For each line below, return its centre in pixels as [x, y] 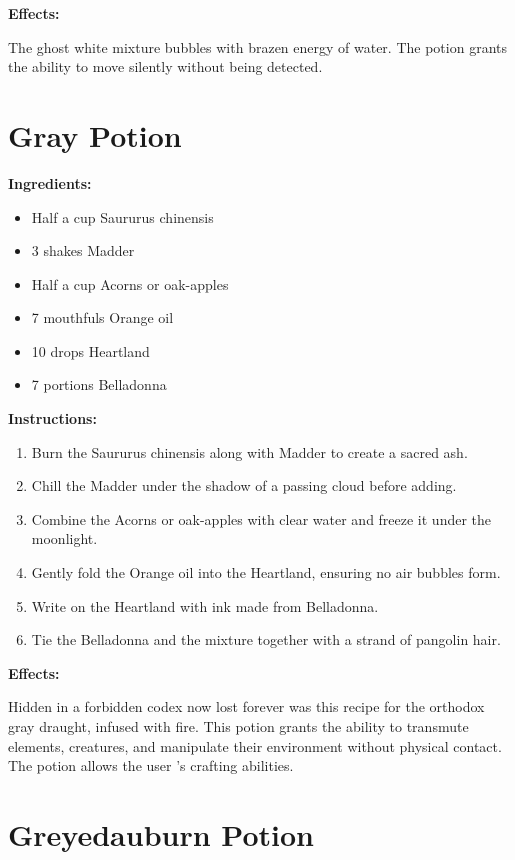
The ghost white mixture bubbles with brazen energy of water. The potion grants [257, 46]
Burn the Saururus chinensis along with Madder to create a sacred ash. [249, 451]
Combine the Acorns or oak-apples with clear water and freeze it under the [261, 518]
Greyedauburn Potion [161, 833]
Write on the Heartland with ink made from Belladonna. [205, 605]
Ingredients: [50, 182]
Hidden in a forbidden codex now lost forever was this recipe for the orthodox [246, 706]
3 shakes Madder [83, 250]
